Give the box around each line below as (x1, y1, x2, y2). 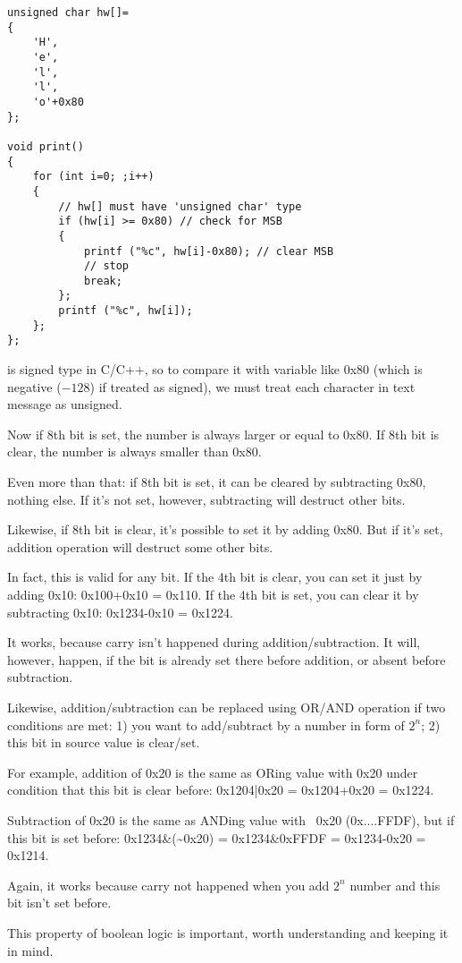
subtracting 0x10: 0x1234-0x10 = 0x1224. (7, 602, 233, 621)
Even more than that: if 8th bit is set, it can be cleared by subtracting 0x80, (7, 473, 426, 491)
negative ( (7, 377, 62, 396)
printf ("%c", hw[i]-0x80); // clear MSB (83, 244, 334, 258)
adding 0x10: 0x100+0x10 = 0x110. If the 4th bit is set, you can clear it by (7, 585, 419, 604)
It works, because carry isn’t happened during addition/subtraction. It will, (7, 633, 421, 652)
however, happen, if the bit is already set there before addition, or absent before (7, 650, 446, 669)
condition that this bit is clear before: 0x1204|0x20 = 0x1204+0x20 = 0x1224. (7, 780, 434, 799)
